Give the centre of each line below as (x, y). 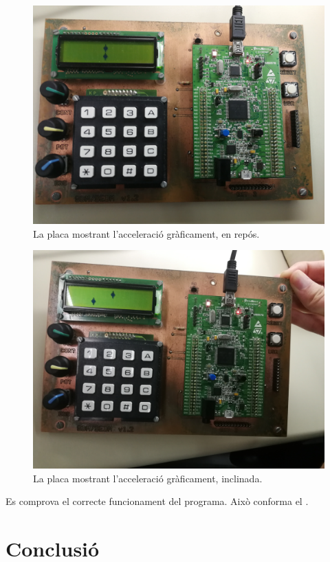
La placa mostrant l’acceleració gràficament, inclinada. (148, 478)
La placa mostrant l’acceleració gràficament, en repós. (146, 233)
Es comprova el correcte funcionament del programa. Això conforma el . (157, 501)
